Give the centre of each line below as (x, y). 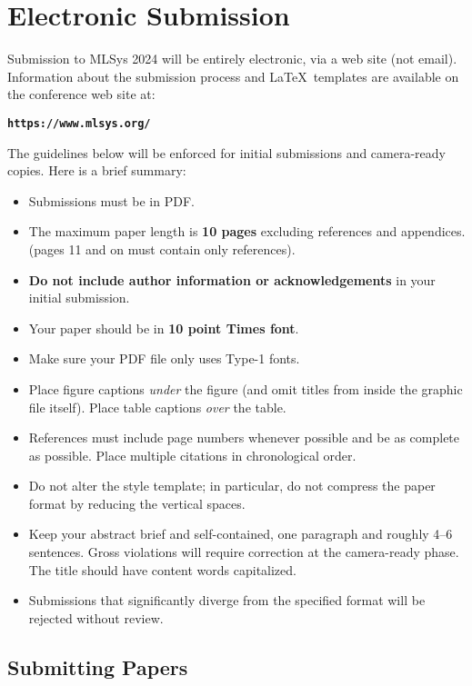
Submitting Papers (98, 666)
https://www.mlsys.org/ (79, 123)
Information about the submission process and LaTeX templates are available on (233, 76)
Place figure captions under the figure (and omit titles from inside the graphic (246, 388)
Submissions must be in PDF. (111, 200)
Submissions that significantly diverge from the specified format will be (227, 600)
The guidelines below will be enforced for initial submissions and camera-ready (226, 152)
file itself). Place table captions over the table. (157, 407)
